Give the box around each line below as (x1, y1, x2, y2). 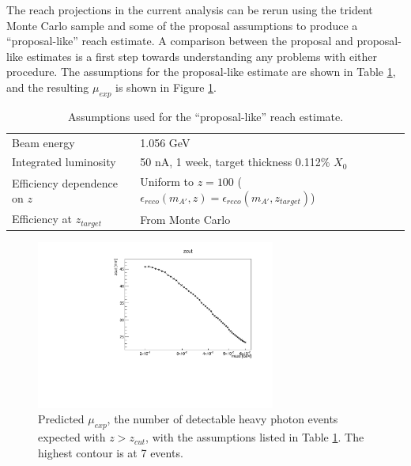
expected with (38, 429, 106, 445)
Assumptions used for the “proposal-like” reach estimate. (67, 108, 344, 124)
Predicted (38, 411, 85, 427)
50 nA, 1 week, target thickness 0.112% (140, 153, 330, 170)
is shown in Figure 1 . (115, 78, 217, 95)
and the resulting (6, 78, 89, 95)
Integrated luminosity (12, 153, 116, 170)
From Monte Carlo (140, 210, 231, 227)
